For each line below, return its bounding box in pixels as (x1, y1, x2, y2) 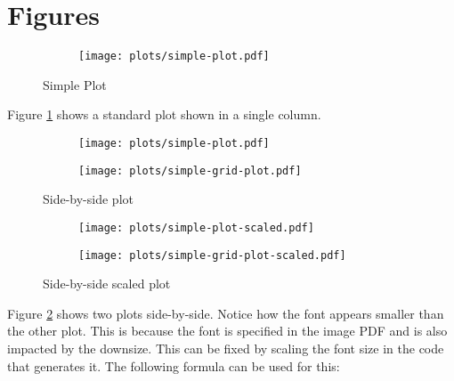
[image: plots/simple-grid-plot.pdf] (78, 164, 302, 177)
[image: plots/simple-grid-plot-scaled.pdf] (78, 248, 346, 262)
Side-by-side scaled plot (43, 274, 171, 293)
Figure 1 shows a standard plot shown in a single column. (7, 105, 321, 124)
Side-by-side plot (43, 190, 134, 208)
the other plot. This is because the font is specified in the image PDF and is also (7, 321, 448, 340)
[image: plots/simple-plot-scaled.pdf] (78, 221, 314, 234)
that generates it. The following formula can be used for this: (7, 356, 340, 375)
